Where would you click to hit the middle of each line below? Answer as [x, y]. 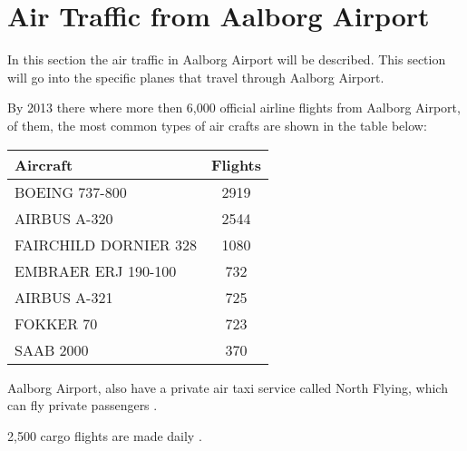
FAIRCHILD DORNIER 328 [106, 244]
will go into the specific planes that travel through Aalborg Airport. [196, 77]
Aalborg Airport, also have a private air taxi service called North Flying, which [228, 387]
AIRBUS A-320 [64, 218]
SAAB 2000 [52, 349]
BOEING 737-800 [71, 191]
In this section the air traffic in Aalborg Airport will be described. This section [227, 59]
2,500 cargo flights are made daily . [105, 435]
